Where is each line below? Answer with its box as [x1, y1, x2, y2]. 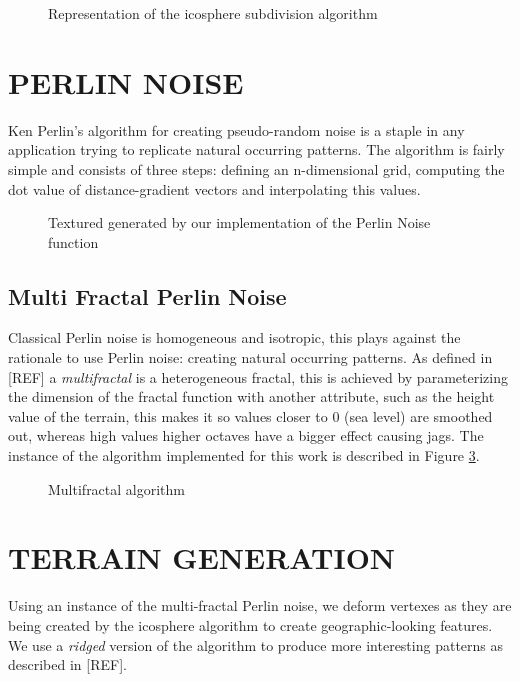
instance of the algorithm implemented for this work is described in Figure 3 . [8, 445, 480, 466]
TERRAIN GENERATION [8, 537, 396, 578]
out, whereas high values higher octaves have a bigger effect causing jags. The [8, 425, 484, 446]
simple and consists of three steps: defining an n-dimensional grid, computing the [8, 158, 505, 179]
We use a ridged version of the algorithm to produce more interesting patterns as [8, 634, 504, 655]
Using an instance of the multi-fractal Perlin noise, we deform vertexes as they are [8, 595, 512, 616]
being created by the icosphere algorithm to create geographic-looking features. [8, 614, 493, 635]
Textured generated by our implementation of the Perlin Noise [48, 212, 431, 233]
